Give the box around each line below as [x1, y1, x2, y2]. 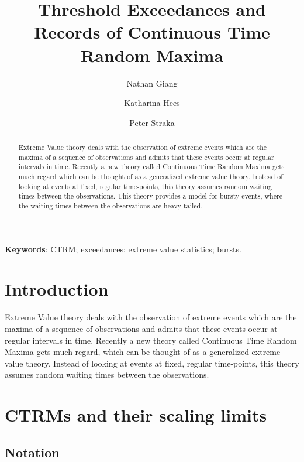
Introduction [5, 277, 109, 301]
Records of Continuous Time [34, 20, 270, 44]
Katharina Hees [124, 97, 180, 109]
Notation [5, 443, 60, 461]
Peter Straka [129, 116, 175, 128]
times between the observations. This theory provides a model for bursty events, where [18, 191, 282, 201]
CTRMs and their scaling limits [5, 403, 267, 427]
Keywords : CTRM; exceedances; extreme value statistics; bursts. [5, 242, 241, 255]
